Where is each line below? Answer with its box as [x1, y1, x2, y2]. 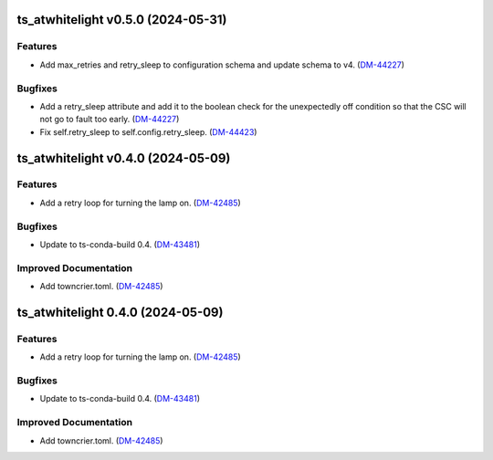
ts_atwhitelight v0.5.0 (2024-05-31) [16, 12, 227, 27]
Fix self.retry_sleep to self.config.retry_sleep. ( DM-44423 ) [39, 126, 257, 137]
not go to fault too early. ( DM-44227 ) [39, 114, 180, 125]
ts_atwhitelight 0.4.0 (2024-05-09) [16, 304, 224, 319]
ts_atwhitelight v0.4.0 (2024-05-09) [16, 151, 231, 166]
